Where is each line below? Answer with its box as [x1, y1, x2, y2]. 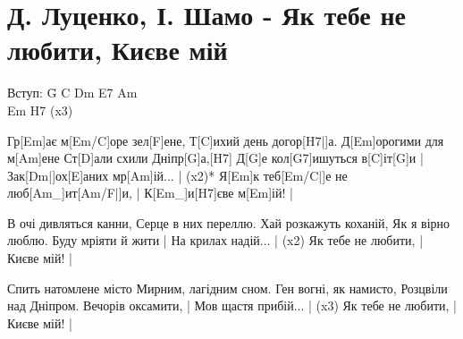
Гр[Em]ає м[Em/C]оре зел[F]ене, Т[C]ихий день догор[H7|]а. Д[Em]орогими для [7, 131, 444, 149]
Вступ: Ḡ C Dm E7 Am [7, 83, 138, 102]
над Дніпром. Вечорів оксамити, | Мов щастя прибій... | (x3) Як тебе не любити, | [7, 296, 457, 315]
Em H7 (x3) [7, 100, 73, 119]
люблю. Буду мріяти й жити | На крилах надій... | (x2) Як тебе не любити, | [7, 231, 424, 250]
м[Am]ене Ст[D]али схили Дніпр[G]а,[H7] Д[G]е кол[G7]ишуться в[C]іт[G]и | [7, 148, 424, 167]
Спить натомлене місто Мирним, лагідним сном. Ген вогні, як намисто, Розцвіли [7, 278, 448, 297]
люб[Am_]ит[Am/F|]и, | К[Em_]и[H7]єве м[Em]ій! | [7, 183, 293, 202]
